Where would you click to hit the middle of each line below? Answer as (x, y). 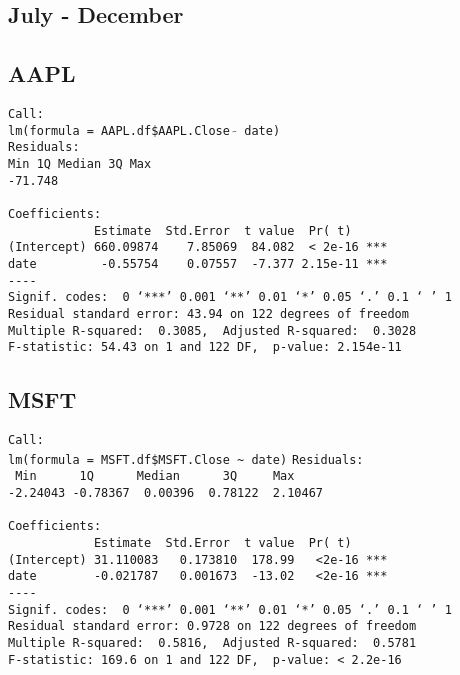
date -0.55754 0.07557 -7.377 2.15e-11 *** (198, 263)
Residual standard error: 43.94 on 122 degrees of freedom (208, 313)
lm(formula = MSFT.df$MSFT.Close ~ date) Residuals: (186, 459)
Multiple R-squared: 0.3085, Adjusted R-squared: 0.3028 (212, 330)
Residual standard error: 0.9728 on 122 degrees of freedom (212, 626)
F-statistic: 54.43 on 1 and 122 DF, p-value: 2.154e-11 (205, 347)
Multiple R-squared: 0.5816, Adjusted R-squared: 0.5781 (212, 642)
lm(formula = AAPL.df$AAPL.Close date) (144, 130)
